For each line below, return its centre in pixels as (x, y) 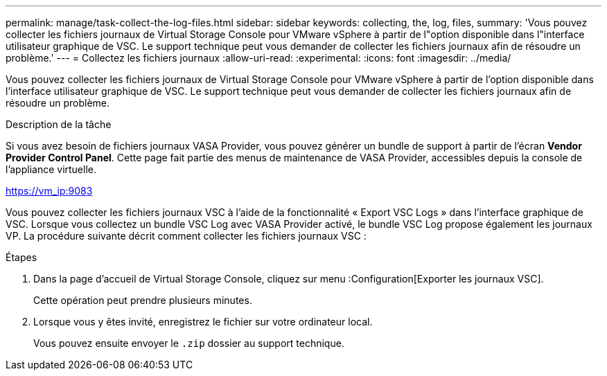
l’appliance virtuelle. (51, 169)
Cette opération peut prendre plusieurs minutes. (143, 300)
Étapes (21, 257)
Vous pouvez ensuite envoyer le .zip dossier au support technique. (189, 343)
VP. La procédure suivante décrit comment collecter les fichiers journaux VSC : (186, 236)
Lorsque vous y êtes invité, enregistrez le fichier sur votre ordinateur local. (203, 322)
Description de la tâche (59, 124)
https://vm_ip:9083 (49, 191)
